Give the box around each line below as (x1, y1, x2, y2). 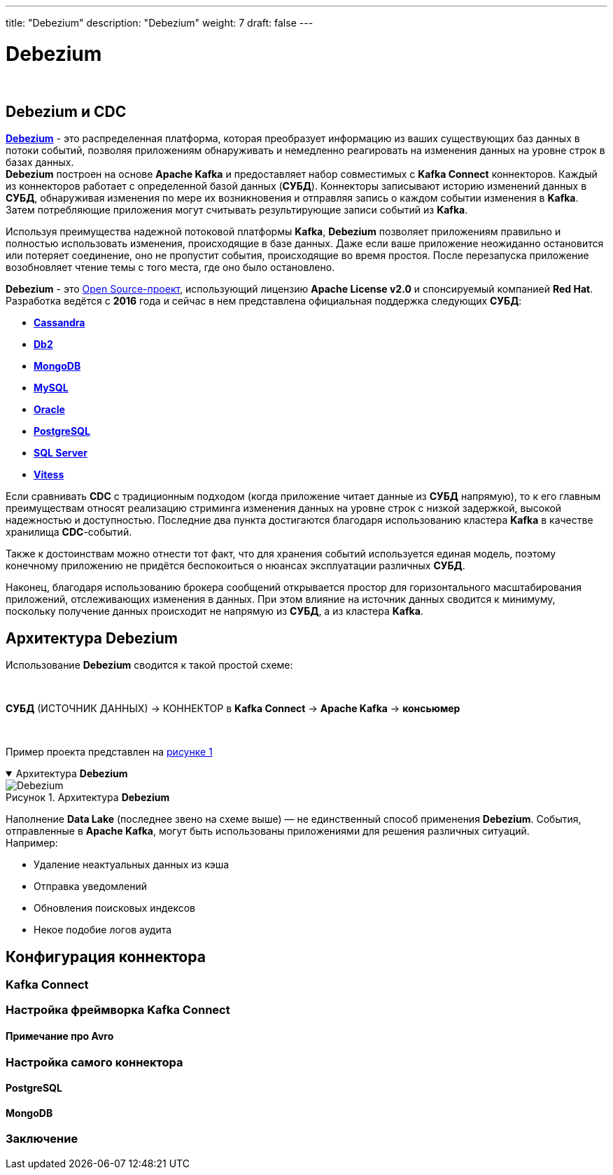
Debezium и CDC (6, 102, 127, 120)
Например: (6, 837, 58, 849)
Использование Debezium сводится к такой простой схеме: (6, 659, 293, 672)
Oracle (34, 403, 65, 416)
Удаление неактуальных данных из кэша (34, 858, 230, 871)
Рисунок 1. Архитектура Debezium (6, 791, 170, 804)
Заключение (6, 1132, 78, 1146)
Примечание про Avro (6, 1030, 114, 1043)
